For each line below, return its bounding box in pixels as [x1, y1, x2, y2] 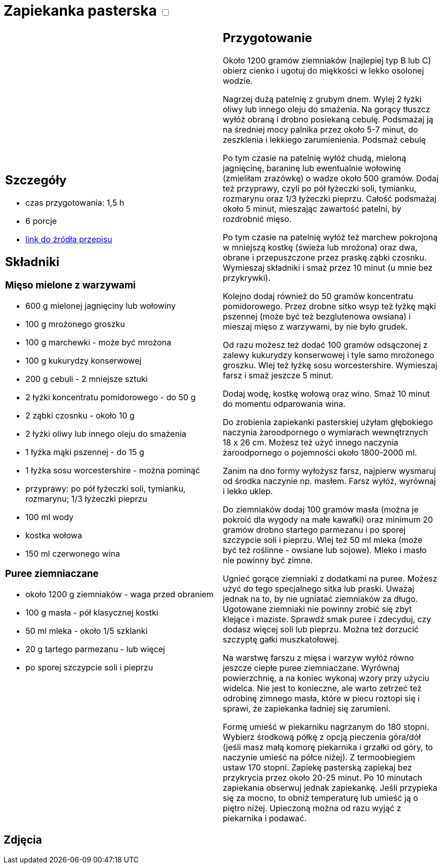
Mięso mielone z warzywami [5, 279, 136, 291]
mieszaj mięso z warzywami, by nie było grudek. [223, 321, 408, 332]
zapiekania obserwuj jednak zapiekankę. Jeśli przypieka [223, 782, 437, 793]
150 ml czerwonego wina [25, 548, 120, 559]
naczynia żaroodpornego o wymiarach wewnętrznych [223, 427, 428, 437]
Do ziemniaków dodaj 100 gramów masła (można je [223, 504, 419, 515]
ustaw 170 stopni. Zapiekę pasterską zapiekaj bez [223, 762, 412, 773]
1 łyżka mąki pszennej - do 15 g [25, 446, 145, 457]
